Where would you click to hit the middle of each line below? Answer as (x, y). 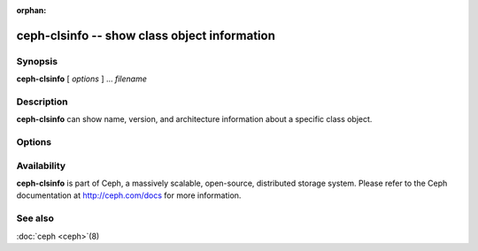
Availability (41, 165)
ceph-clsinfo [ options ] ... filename (82, 79)
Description (42, 102)
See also (35, 218)
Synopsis (37, 61)
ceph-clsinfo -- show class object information (146, 35)
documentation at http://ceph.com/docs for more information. (129, 195)
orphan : (31, 10)
